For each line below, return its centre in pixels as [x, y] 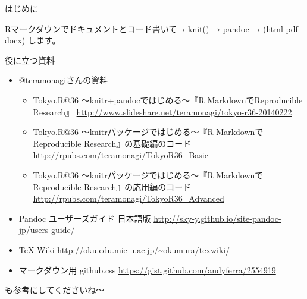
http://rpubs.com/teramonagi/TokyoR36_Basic [120, 155]
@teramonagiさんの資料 [63, 80]
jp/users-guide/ [47, 230]
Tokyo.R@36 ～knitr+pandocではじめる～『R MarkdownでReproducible [168, 100]
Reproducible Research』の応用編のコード [112, 186]
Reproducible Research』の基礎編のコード [112, 143]
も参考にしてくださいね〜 [55, 290]
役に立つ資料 [30, 60]
